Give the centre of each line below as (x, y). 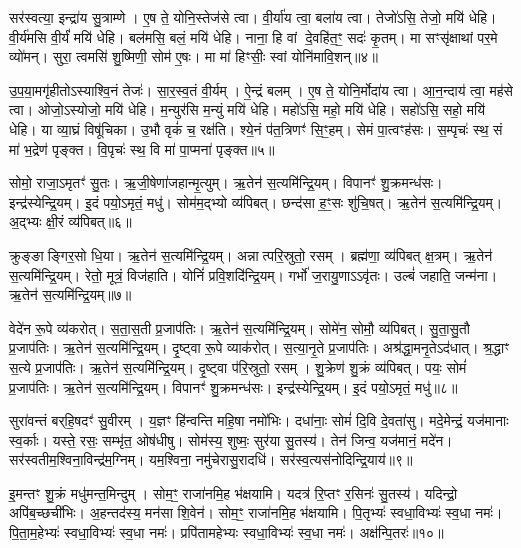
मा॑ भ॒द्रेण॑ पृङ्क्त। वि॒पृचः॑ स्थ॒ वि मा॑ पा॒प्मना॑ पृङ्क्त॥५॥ (142, 148)
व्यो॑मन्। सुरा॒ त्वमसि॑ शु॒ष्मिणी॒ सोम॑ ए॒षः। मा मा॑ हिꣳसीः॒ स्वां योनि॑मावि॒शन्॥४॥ (193, 56)
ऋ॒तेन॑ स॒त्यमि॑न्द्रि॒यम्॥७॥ (70, 294)
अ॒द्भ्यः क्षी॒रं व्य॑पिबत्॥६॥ (70, 221)
